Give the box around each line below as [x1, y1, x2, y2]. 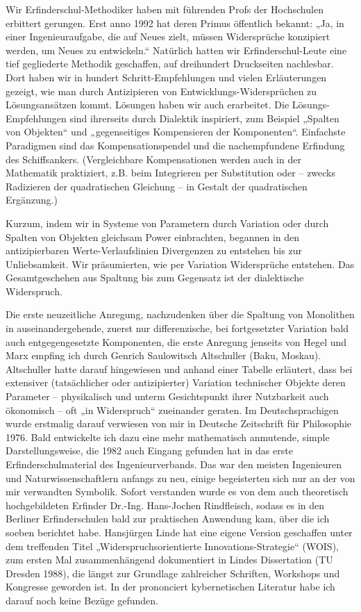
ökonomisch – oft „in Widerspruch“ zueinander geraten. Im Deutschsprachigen [6, 402, 339, 417]
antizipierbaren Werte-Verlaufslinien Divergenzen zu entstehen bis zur [6, 243, 302, 258]
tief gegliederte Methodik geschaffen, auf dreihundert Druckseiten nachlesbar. [6, 56, 334, 71]
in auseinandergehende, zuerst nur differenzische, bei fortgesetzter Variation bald [6, 321, 349, 336]
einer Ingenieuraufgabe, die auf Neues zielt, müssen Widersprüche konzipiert [6, 29, 330, 44]
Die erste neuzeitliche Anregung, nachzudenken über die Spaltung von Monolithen [6, 307, 355, 322]
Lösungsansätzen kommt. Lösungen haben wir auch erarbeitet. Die [6, 97, 289, 112]
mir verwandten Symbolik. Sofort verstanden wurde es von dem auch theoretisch [6, 484, 349, 499]
